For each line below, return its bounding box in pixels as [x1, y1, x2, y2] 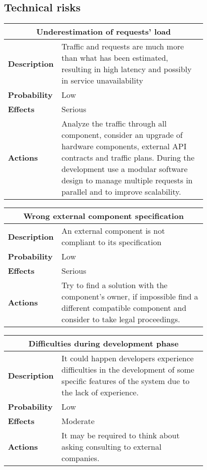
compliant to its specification [61, 236, 162, 248]
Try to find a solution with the [61, 279, 167, 291]
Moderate [61, 415, 95, 427]
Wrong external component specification [23, 210, 184, 222]
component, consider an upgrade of [61, 129, 183, 141]
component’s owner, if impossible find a [61, 291, 198, 302]
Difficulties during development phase [28, 338, 179, 349]
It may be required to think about [61, 429, 180, 441]
